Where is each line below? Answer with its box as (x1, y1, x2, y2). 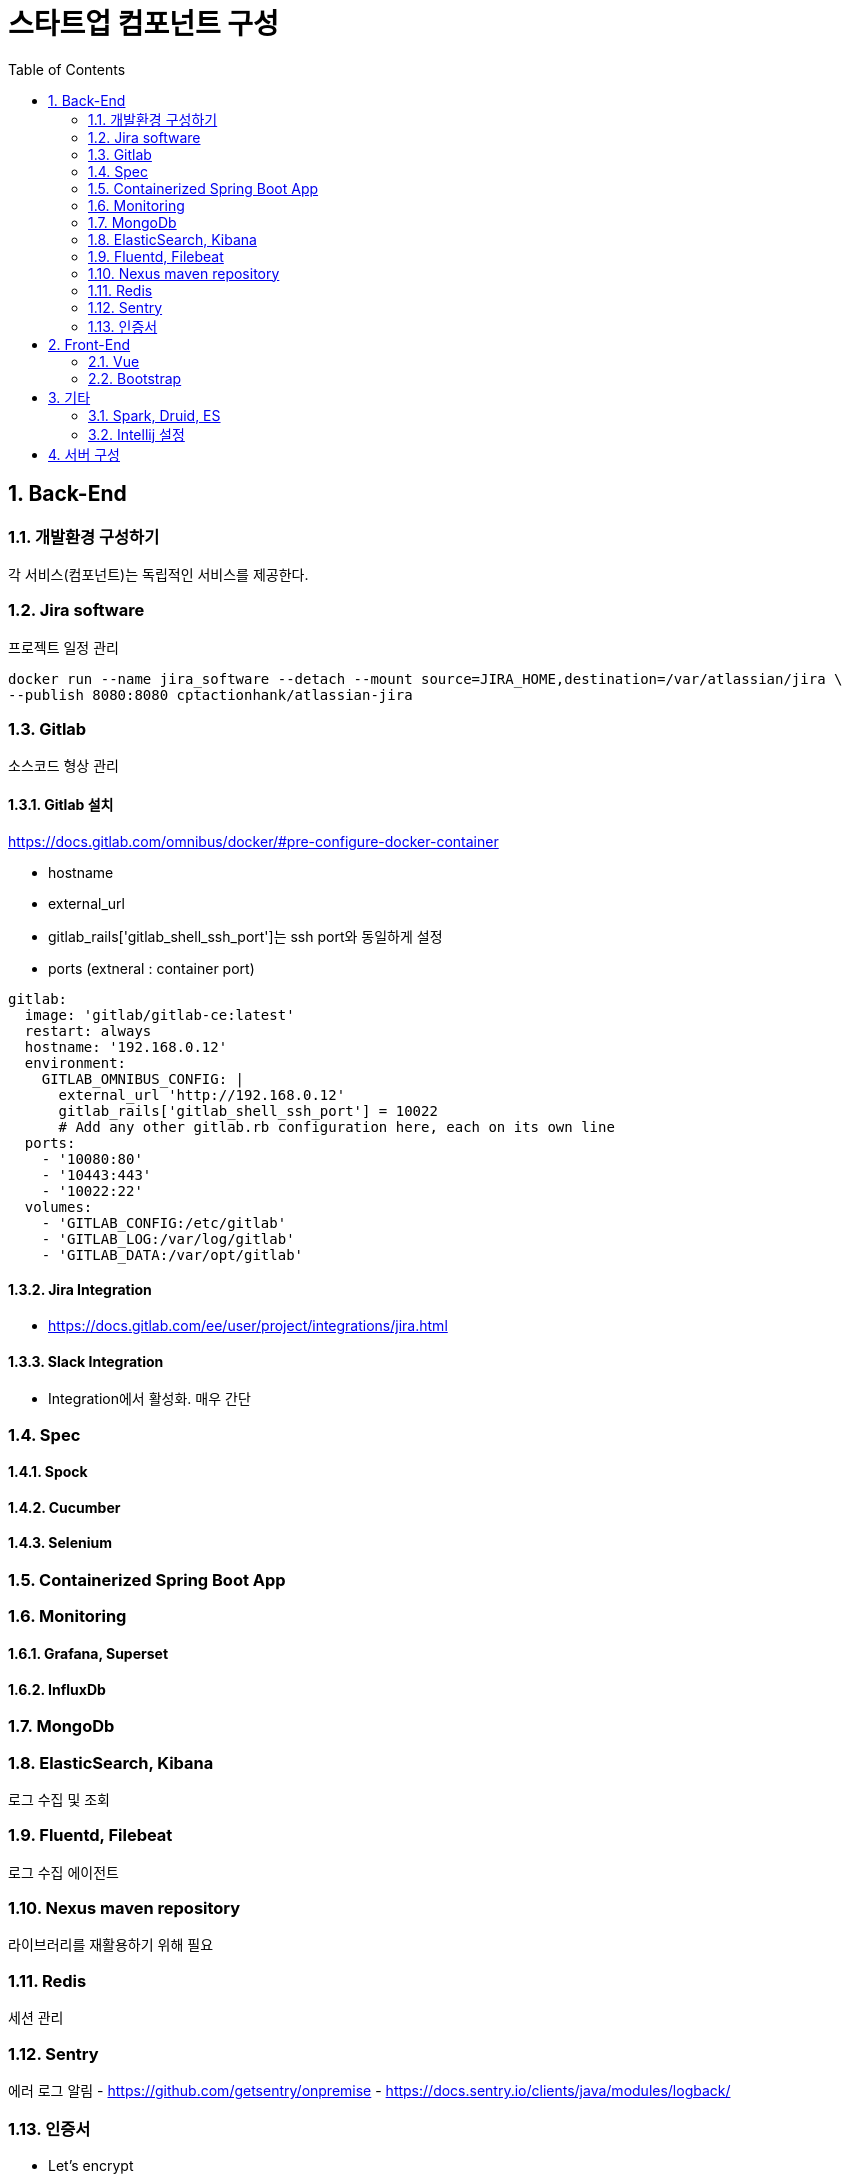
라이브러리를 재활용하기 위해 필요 (8, 1936, 214, 1954)
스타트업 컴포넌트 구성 (8, 7, 279, 41)
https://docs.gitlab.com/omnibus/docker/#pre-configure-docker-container (8, 832, 499, 850)
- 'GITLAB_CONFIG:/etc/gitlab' (41, 1214, 287, 1231)
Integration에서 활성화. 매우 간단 (48, 1390, 251, 1408)
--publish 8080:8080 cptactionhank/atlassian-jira (8, 686, 413, 703)
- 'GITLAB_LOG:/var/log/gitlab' (41, 1230, 295, 1247)
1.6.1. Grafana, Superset (8, 1644, 169, 1662)
